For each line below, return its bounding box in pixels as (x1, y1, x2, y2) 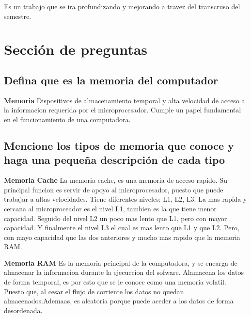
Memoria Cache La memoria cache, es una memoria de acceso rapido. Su (4, 175, 227, 185)
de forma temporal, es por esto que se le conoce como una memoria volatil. (4, 277, 226, 287)
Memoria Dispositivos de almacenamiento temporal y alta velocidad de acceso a (4, 95, 245, 105)
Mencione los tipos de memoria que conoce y (4, 138, 234, 153)
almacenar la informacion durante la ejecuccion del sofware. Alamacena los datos (4, 267, 244, 277)
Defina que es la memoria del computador (4, 72, 218, 87)
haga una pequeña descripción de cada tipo (4, 152, 225, 167)
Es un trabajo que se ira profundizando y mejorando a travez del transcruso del (4, 1, 240, 11)
